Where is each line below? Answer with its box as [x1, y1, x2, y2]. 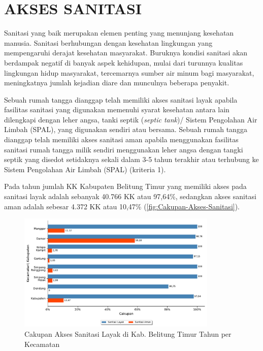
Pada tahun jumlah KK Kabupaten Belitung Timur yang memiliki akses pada [4, 181, 247, 192]
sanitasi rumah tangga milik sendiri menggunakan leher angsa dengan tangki [4, 144, 243, 154]
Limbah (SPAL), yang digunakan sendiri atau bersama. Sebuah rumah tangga [4, 124, 247, 135]
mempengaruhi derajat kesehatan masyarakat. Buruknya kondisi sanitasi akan [4, 47, 248, 58]
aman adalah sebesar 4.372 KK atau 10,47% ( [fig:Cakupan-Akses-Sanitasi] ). [4, 201, 240, 211]
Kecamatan [24, 338, 60, 349]
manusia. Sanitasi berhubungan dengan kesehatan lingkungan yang [4, 37, 213, 48]
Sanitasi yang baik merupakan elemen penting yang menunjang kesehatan [4, 27, 234, 38]
